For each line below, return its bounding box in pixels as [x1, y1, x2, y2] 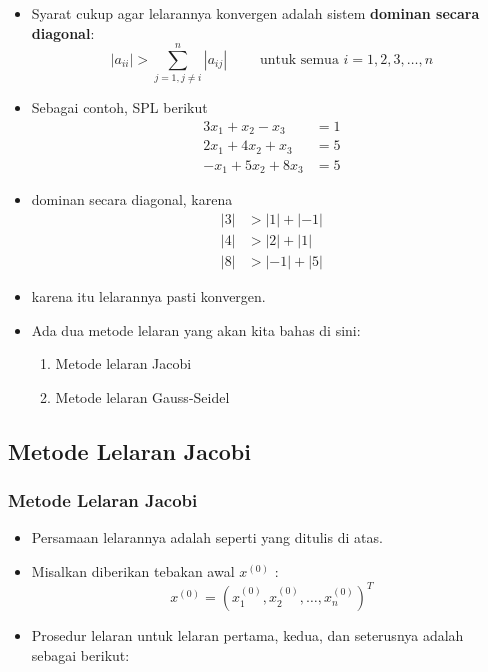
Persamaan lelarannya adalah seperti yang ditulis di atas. [31, 527, 383, 548]
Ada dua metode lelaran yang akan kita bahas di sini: [31, 319, 361, 340]
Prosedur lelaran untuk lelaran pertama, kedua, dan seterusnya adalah [31, 625, 464, 646]
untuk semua [259, 52, 339, 67]
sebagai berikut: [31, 644, 130, 665]
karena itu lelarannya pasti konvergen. [31, 286, 266, 307]
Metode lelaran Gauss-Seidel [55, 386, 230, 407]
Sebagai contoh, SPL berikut [31, 97, 208, 118]
